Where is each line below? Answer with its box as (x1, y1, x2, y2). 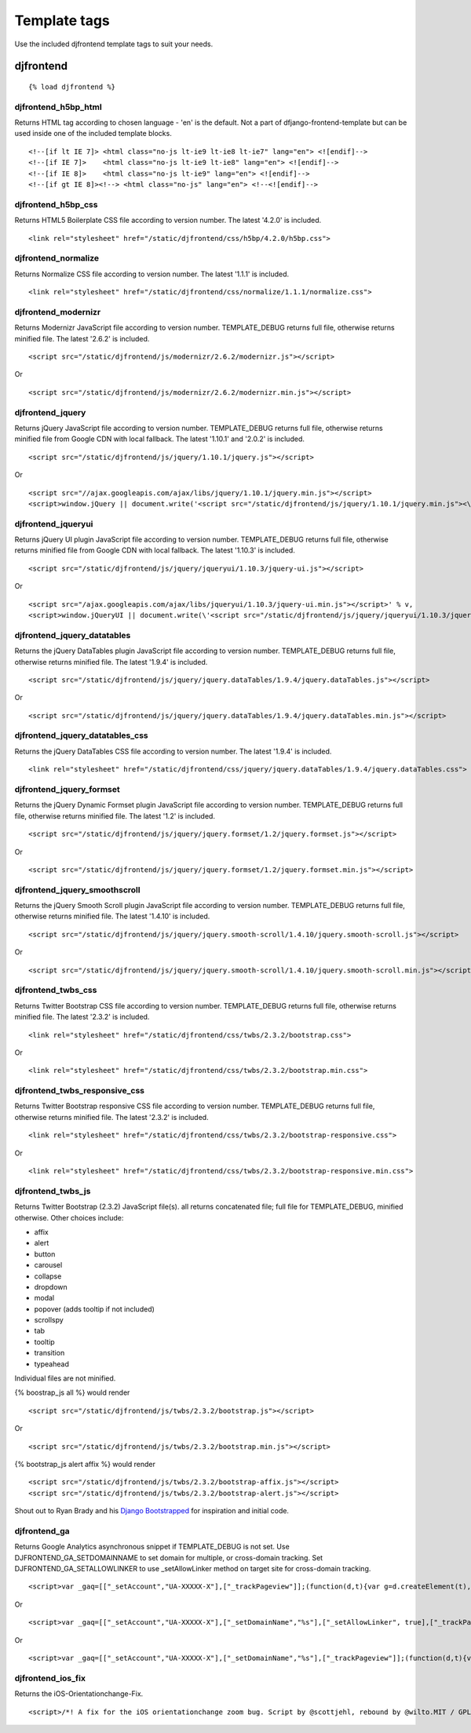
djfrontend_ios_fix (14, 1673, 86, 1684)
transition (34, 1348, 65, 1358)
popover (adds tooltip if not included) (34, 1304, 155, 1314)
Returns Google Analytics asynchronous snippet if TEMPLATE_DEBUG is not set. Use (14, 1542, 290, 1552)
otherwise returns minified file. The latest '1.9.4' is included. (14, 657, 208, 666)
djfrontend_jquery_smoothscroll (14, 884, 141, 895)
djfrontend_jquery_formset (14, 784, 121, 794)
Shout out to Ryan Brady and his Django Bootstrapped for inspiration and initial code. (14, 1506, 290, 1516)
